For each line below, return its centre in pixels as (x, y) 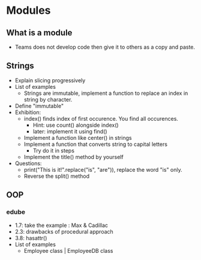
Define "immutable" (39, 106)
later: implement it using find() (70, 131)
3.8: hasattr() (31, 238)
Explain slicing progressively (50, 80)
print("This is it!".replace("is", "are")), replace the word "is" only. (103, 169)
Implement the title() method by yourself (74, 157)
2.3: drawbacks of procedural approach (64, 231)
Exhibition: (28, 112)
